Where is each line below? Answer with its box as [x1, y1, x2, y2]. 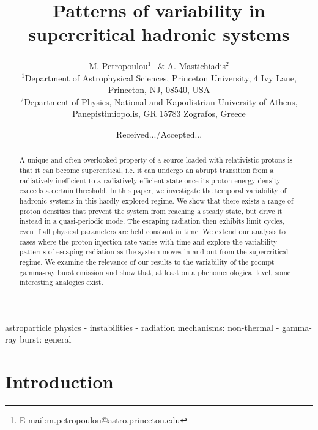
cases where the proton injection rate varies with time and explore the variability [19, 236, 277, 247]
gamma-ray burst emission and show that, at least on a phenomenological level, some [19, 267, 291, 277]
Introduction [5, 369, 114, 394]
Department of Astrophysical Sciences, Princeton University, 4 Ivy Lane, [24, 71, 297, 84]
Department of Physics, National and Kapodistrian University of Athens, [24, 95, 298, 108]
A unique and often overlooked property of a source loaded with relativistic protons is [19, 155, 293, 165]
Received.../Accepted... [116, 127, 202, 140]
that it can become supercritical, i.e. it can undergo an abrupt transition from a [19, 165, 274, 175]
